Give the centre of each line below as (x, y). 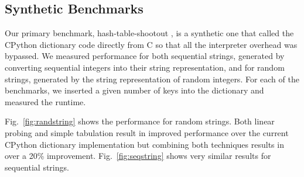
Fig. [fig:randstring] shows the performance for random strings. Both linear (140, 121)
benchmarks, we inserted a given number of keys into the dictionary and (134, 90)
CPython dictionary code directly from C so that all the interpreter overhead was (151, 44)
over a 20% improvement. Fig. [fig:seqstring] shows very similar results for (138, 156)
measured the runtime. (45, 101)
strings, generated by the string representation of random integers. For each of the (152, 79)
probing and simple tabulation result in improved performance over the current (147, 132)
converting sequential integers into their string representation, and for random (145, 67)
